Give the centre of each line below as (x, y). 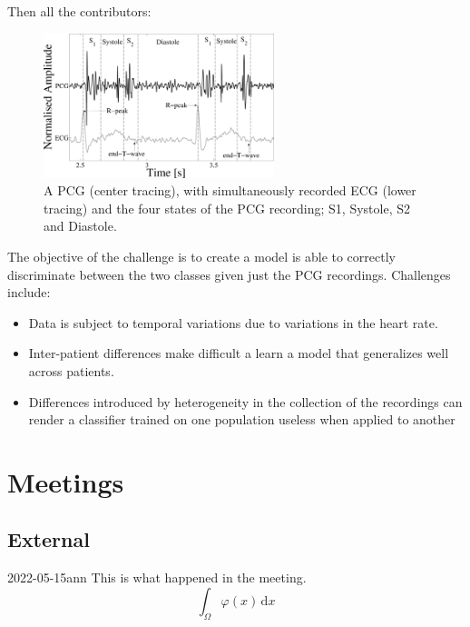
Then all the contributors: (79, 11)
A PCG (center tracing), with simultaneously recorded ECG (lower (230, 190)
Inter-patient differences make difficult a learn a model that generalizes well (239, 353)
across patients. (71, 370)
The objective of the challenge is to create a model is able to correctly (201, 256)
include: (29, 292)
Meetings (66, 481)
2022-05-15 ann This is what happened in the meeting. (157, 577)
